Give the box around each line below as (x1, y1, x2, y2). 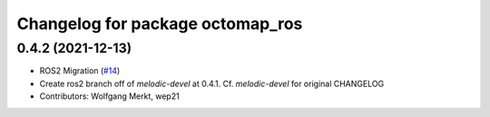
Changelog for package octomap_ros (16, 14, 303, 34)
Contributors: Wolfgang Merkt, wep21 (39, 91, 181, 102)
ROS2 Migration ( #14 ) (39, 65, 121, 76)
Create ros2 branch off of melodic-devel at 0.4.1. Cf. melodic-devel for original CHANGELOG (39, 78, 385, 89)
